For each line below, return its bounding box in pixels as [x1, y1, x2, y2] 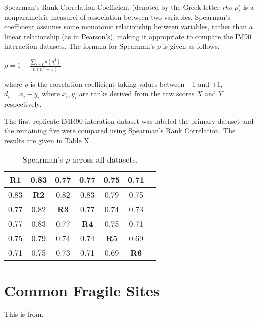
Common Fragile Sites [4, 280, 160, 300]
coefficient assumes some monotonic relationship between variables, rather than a [4, 21, 253, 32]
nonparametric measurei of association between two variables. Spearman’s [4, 11, 231, 22]
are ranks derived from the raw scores [79, 88, 195, 99]
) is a [238, 2, 254, 12]
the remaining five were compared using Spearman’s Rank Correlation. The [4, 125, 236, 136]
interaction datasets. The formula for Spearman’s [4, 41, 155, 51]
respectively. [4, 98, 42, 109]
